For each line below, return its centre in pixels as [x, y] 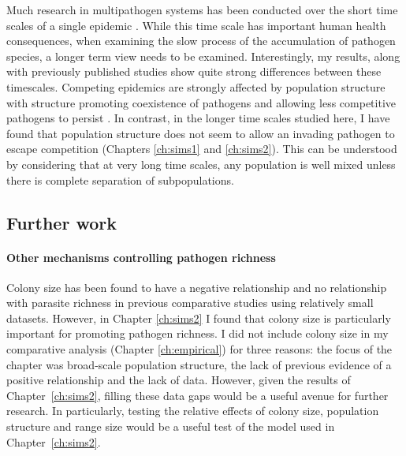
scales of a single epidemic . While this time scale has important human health [196, 25]
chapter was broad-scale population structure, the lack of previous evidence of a [199, 364]
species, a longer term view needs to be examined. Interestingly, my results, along [203, 56]
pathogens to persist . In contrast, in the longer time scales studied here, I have [198, 118]
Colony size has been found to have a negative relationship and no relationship [197, 287]
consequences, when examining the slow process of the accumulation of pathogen [201, 41]
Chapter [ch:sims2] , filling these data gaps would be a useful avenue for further [197, 395]
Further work [61, 222]
